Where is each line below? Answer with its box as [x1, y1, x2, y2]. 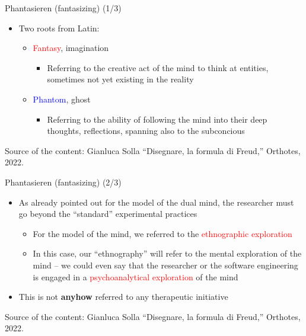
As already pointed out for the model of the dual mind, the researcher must [18, 196, 294, 208]
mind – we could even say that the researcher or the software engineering [33, 258, 298, 271]
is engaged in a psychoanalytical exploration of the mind [33, 270, 238, 283]
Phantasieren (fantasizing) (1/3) [5, 2, 122, 14]
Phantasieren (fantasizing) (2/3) [5, 175, 122, 188]
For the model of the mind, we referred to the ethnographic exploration [33, 227, 292, 239]
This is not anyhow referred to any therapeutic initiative [18, 290, 228, 303]
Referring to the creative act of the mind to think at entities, [47, 61, 269, 73]
